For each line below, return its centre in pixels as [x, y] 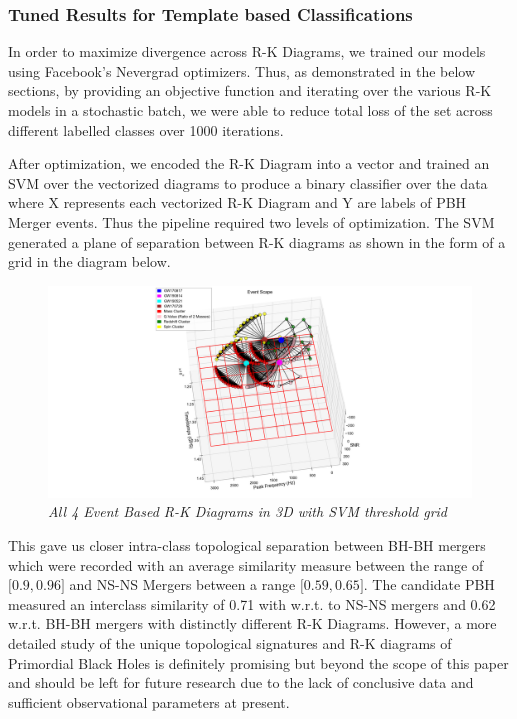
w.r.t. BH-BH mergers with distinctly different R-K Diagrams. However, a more [252, 623]
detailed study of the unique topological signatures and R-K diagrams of [230, 642]
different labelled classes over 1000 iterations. [146, 129]
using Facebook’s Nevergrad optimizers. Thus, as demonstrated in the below [242, 70]
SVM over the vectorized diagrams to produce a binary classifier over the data [248, 182]
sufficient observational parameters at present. [149, 701]
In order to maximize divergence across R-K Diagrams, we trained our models [247, 51]
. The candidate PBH [429, 584]
